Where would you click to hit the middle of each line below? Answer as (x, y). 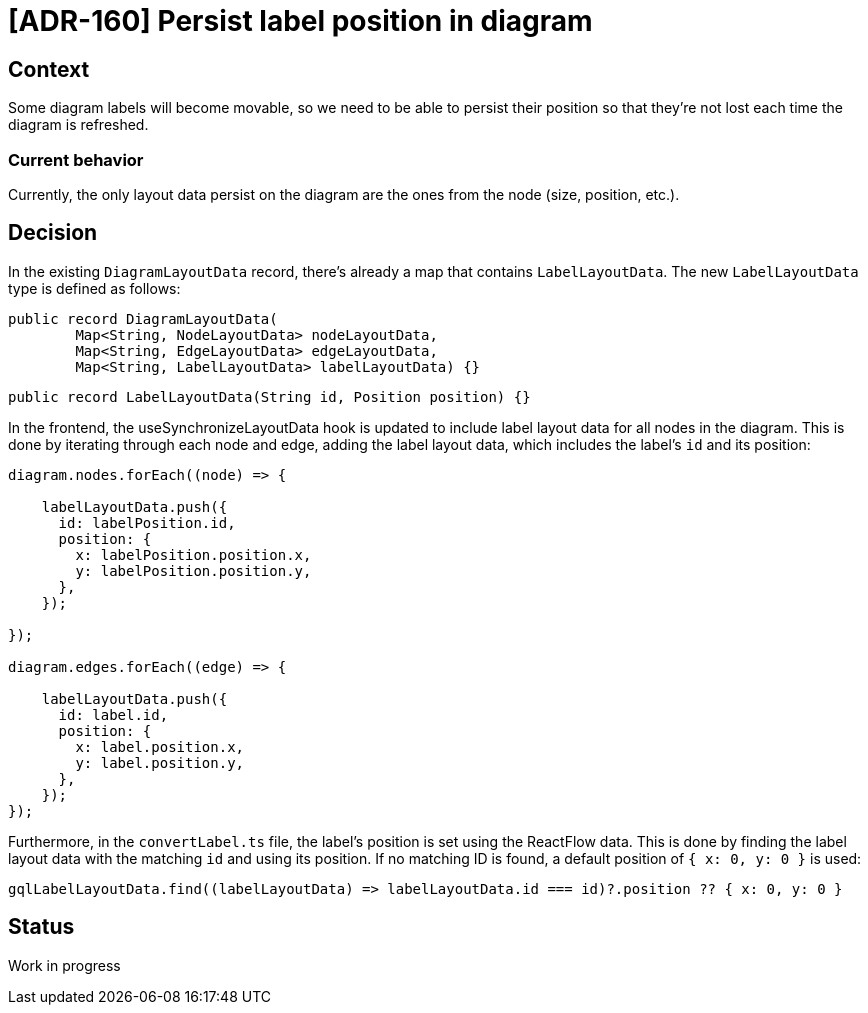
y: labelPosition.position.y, (193, 570)
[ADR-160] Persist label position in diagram (300, 21)
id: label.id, (113, 714)
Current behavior (76, 159)
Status (41, 927)
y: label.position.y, (160, 762)
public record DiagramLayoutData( (143, 318)
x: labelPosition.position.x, (193, 554)
